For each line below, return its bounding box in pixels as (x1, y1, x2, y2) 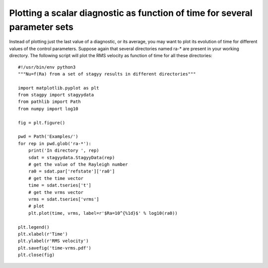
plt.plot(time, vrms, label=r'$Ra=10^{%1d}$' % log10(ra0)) (28, 210, 178, 216)
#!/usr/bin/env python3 (18, 64, 76, 70)
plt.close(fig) (18, 252, 55, 258)
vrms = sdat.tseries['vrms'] (28, 196, 99, 202)
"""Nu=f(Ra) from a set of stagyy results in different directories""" (18, 71, 196, 77)
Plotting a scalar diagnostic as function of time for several (9, 7, 253, 18)
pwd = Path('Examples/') (18, 134, 78, 139)
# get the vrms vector (28, 189, 84, 195)
